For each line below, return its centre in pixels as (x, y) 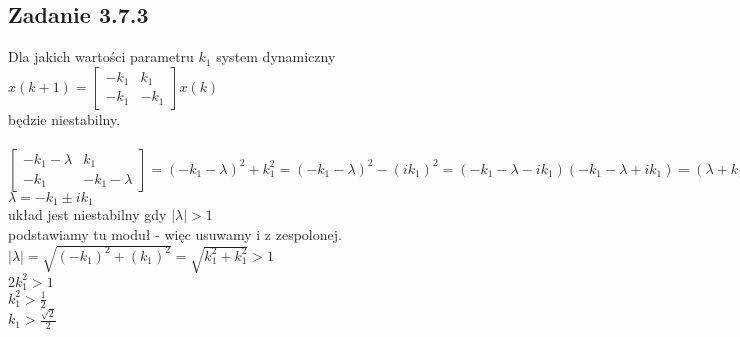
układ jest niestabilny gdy (87, 214)
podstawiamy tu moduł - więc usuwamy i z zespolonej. (175, 234)
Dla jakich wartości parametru (101, 56)
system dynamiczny (276, 56)
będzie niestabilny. (64, 118)
